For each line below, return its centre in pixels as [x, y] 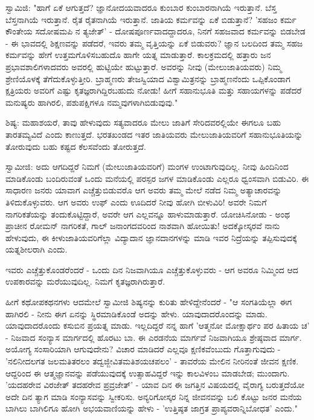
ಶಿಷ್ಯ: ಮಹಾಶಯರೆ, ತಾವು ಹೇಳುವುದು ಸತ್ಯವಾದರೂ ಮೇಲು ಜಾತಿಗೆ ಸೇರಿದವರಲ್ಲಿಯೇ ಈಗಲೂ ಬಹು [143, 122]
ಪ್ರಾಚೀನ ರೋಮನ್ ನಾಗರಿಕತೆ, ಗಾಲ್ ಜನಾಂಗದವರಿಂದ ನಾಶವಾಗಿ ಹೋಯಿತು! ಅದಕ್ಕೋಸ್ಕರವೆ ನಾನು [143, 226]
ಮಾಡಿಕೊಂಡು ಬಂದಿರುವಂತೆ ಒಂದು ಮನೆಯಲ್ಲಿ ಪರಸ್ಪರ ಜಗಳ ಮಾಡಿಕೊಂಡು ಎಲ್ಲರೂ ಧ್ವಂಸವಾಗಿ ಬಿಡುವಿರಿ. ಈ [157, 178]
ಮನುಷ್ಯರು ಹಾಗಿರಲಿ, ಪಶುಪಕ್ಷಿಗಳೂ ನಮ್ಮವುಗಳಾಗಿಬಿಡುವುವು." [92, 102]
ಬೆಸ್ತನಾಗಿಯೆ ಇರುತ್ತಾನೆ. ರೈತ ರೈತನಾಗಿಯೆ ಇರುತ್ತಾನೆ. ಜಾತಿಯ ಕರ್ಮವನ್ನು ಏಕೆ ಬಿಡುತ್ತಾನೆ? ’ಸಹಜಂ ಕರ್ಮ [151, 19]
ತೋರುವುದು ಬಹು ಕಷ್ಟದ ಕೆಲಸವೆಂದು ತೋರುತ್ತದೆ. [76, 146]
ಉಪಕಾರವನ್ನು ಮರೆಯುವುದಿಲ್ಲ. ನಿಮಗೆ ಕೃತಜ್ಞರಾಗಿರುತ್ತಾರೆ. [85, 281]
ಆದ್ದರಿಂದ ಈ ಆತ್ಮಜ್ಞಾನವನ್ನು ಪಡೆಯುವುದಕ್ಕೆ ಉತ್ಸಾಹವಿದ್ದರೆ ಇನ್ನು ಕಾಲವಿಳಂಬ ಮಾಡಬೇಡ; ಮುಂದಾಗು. [148, 373]
